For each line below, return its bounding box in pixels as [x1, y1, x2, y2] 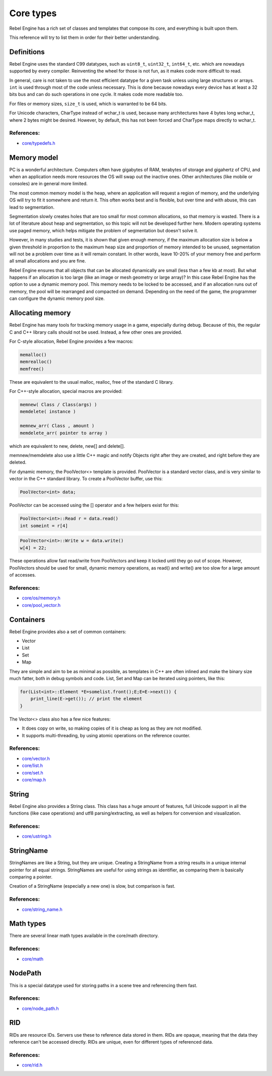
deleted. [9, 459, 27, 466]
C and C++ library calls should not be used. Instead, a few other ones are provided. [9, 329, 182, 335]
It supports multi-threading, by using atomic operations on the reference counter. [22, 732, 191, 738]
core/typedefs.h [22, 140, 55, 146]
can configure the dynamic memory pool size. [9, 295, 105, 301]
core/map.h [22, 777, 46, 783]
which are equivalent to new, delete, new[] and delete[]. [9, 443, 125, 449]
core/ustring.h [22, 833, 51, 839]
